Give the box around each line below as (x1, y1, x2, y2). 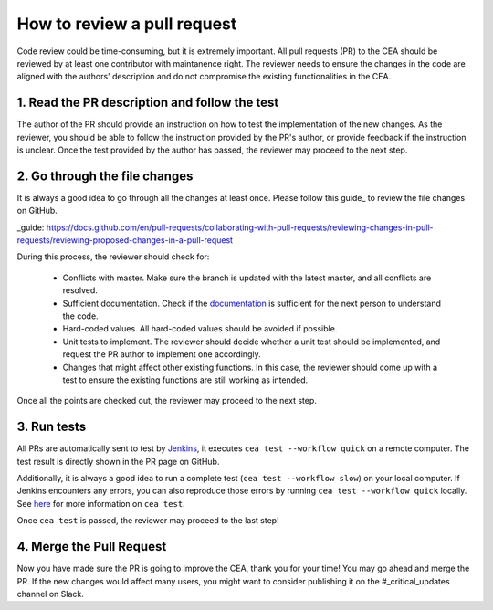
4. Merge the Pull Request (16, 539, 167, 554)
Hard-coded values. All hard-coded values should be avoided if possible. (62, 323, 338, 334)
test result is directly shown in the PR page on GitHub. (16, 456, 220, 467)
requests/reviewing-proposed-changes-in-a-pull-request (16, 235, 233, 246)
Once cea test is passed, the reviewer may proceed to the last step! (16, 515, 279, 526)
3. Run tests (16, 419, 87, 435)
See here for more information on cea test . (16, 498, 186, 509)
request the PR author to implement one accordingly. (62, 349, 261, 360)
